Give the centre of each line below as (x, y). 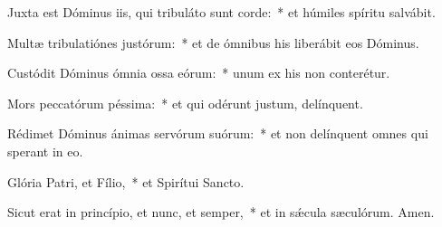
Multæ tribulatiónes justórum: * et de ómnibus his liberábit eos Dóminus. (213, 42)
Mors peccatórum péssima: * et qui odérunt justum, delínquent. (185, 103)
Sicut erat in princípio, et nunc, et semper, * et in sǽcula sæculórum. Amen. (221, 212)
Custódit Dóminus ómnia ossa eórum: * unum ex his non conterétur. (199, 73)
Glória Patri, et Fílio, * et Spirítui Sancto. (126, 181)
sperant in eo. (45, 151)
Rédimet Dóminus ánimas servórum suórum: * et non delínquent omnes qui (218, 133)
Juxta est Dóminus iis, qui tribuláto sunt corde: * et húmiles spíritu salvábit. (221, 12)
